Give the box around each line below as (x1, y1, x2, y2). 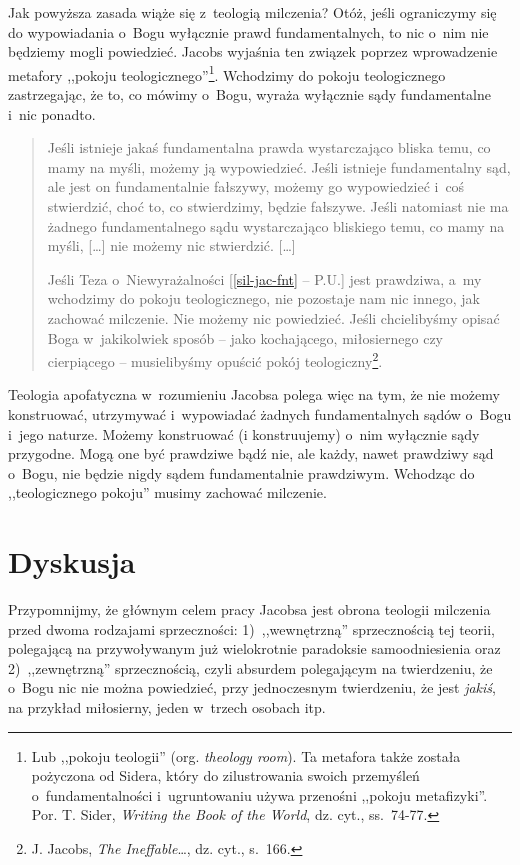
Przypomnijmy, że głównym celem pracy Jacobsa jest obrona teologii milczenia (8, 599, 491, 620)
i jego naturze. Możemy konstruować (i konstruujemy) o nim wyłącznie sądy (8, 423, 480, 444)
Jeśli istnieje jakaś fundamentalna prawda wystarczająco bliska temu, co (47, 137, 491, 158)
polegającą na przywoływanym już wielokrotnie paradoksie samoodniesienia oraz (8, 638, 501, 659)
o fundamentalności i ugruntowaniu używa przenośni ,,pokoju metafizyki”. (31, 784, 488, 805)
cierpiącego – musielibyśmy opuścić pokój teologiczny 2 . (47, 348, 383, 371)
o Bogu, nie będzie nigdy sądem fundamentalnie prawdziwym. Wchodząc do (8, 462, 475, 483)
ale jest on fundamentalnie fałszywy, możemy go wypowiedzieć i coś (47, 176, 465, 197)
